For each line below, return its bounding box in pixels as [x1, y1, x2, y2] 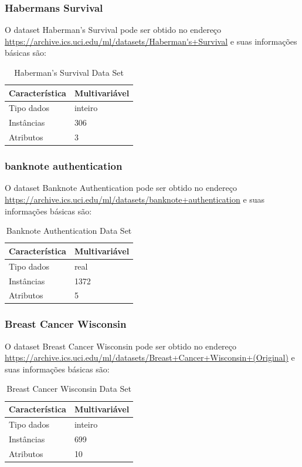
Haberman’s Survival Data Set [14, 66, 124, 78]
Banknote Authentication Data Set [6, 224, 132, 237]
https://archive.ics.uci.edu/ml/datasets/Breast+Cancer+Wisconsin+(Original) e [5, 351, 295, 364]
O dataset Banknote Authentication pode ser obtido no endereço [5, 182, 237, 194]
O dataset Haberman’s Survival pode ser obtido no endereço [5, 23, 222, 36]
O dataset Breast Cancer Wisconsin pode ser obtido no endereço [5, 340, 237, 352]
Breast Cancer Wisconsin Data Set [6, 382, 131, 395]
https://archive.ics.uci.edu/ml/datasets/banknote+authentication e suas [5, 193, 265, 206]
